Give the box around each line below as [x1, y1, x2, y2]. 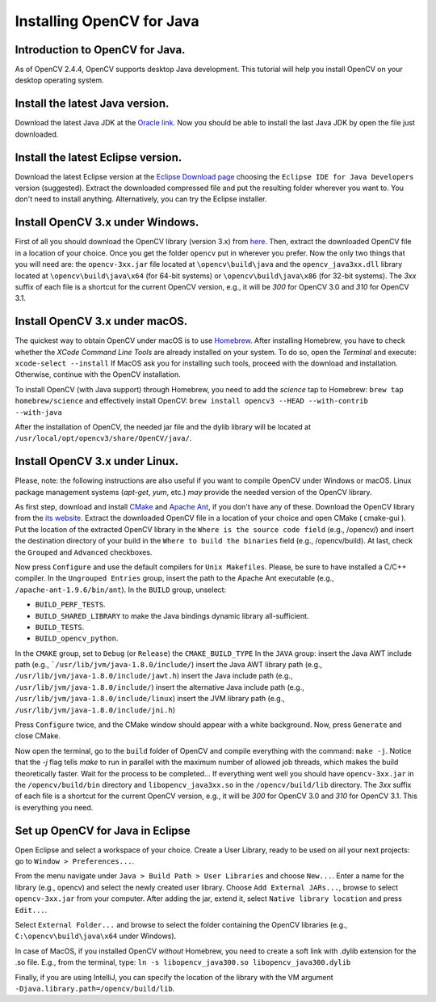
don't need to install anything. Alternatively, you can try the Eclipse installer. [15, 194, 267, 204]
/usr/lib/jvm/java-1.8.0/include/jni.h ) [15, 704, 175, 715]
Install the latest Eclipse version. [15, 150, 182, 164]
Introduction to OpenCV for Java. [15, 43, 186, 57]
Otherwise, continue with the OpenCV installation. [15, 370, 181, 379]
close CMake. [15, 731, 61, 741]
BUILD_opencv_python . [35, 633, 119, 643]
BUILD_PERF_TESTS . [35, 599, 106, 610]
